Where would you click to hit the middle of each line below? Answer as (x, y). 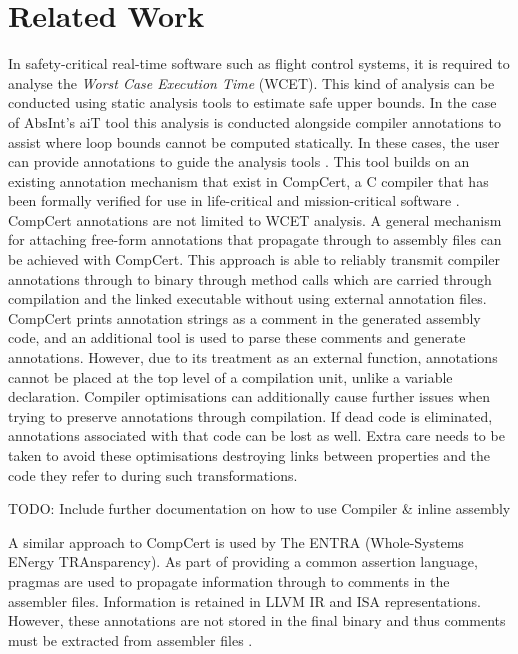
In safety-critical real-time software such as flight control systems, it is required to (259, 63)
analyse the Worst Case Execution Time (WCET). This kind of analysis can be (251, 82)
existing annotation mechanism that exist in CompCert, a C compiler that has (248, 180)
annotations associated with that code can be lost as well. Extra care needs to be (256, 435)
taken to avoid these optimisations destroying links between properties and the (249, 455)
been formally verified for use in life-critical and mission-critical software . (234, 200)
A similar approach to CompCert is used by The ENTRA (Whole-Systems (236, 541)
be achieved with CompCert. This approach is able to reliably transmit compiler (254, 259)
